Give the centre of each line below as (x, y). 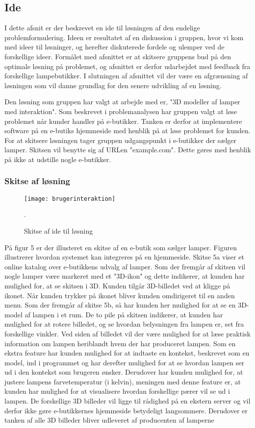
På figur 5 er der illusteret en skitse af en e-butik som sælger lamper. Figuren (121, 247)
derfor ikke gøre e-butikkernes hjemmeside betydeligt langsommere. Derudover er (126, 410)
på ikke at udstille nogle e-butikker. (58, 159)
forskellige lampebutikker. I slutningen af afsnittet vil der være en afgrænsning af (126, 76)
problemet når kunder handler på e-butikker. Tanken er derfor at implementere (123, 121)
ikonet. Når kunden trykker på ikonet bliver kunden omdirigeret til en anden (120, 295)
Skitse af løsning (37, 181)
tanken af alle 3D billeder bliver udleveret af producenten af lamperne (109, 420)
